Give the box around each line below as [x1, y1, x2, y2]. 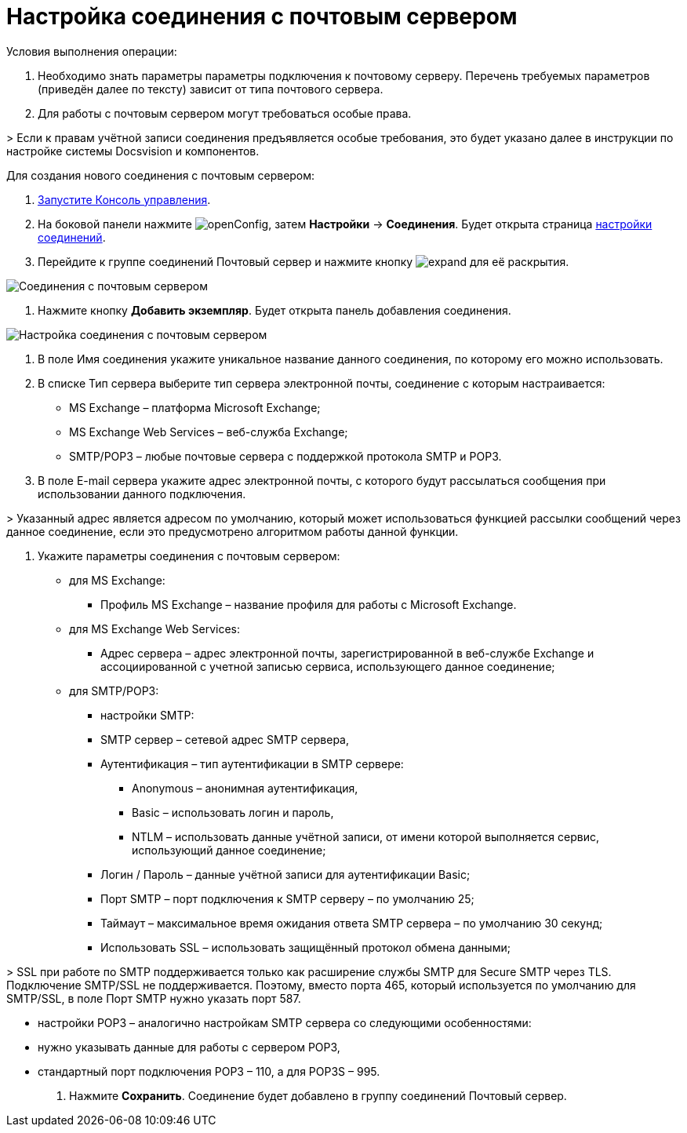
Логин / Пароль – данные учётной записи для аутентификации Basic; [100, 867, 471, 881]
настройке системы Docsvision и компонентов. [6, 144, 260, 158]
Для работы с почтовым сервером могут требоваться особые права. [38, 106, 412, 120]
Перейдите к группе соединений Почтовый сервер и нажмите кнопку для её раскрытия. [38, 254, 569, 268]
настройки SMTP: [100, 708, 194, 722]
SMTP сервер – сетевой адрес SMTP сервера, [100, 732, 349, 746]
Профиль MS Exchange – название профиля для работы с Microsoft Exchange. [100, 597, 517, 611]
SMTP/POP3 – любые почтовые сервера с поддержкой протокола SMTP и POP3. [69, 449, 502, 463]
